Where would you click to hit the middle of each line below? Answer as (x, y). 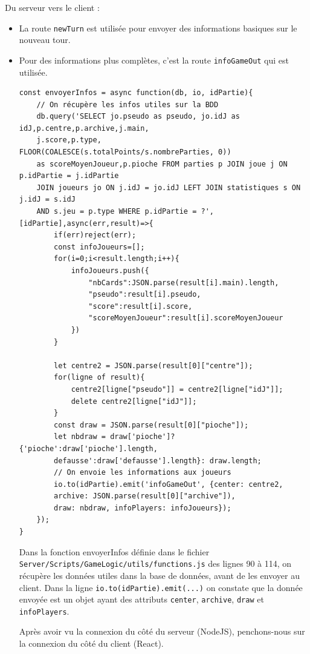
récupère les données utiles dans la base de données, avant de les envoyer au (159, 575)
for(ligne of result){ (99, 378)
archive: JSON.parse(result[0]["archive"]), (145, 496)
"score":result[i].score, (140, 306)
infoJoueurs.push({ (110, 271)
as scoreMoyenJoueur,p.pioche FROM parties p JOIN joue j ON (162, 164)
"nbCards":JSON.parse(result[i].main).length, (184, 282)
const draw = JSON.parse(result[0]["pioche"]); (151, 425)
